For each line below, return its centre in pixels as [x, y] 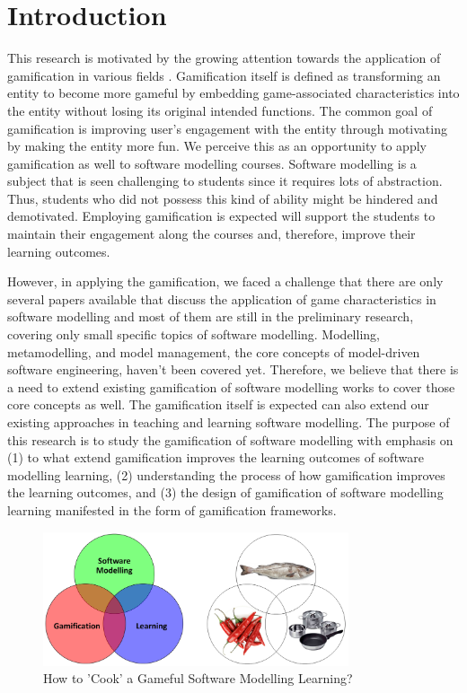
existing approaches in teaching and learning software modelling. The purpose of [229, 422]
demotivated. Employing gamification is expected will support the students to [221, 216]
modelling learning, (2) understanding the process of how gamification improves [226, 474]
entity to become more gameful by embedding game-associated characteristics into [233, 93]
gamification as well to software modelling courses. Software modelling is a [212, 163]
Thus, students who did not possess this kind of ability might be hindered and [223, 198]
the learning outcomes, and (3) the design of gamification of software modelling [225, 492]
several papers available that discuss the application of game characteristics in [222, 298]
